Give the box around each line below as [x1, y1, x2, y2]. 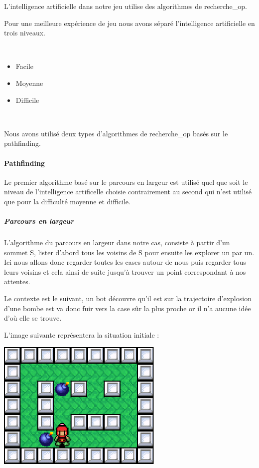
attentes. [4, 276, 30, 287]
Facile [15, 61, 33, 71]
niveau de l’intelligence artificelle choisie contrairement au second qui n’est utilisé [4, 186, 252, 197]
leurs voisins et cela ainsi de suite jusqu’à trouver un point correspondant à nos [4, 266, 246, 277]
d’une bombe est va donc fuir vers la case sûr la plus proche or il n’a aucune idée [4, 303, 251, 313]
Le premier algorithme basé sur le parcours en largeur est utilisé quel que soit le [4, 176, 248, 187]
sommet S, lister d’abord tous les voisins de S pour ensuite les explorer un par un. [4, 247, 255, 257]
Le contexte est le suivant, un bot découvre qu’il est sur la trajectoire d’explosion [4, 293, 252, 304]
